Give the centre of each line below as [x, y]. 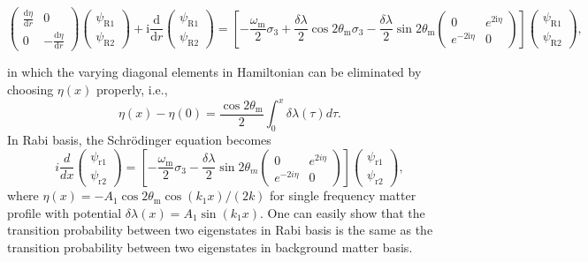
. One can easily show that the [342, 212]
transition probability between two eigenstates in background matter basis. [210, 247]
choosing [31, 89]
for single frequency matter [343, 195]
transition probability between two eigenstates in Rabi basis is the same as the [220, 230]
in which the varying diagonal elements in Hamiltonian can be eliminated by [214, 72]
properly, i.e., [132, 89]
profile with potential [65, 212]
